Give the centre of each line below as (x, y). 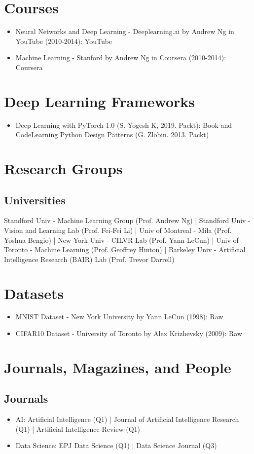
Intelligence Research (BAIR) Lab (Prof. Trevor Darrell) (89, 259)
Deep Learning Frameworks (99, 101)
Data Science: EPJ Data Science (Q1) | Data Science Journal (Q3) (116, 445)
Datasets (34, 293)
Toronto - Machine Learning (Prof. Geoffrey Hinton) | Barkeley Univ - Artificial (125, 249)
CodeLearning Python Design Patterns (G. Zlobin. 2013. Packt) (112, 134)
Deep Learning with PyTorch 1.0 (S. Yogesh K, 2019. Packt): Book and (124, 125)
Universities (35, 200)
